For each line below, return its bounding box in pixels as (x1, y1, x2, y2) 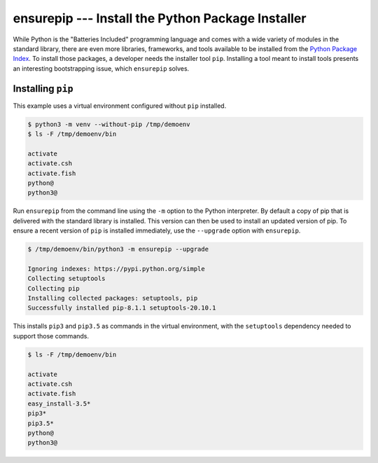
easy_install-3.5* (27, 399, 91, 408)
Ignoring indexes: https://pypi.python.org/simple (27, 265, 206, 272)
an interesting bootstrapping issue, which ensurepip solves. (13, 64, 190, 73)
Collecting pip (27, 284, 80, 292)
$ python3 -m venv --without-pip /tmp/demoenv (27, 120, 190, 128)
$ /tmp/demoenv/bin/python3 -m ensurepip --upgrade (27, 245, 209, 254)
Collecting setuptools (27, 275, 106, 283)
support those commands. (13, 331, 90, 340)
